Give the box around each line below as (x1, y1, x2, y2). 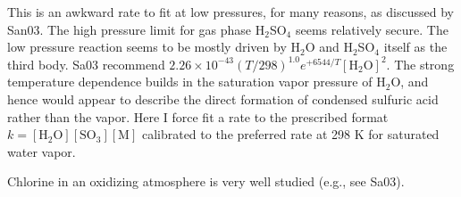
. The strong (386, 54, 455, 73)
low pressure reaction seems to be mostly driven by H (7, 37, 300, 56)
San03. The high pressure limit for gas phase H (7, 20, 265, 38)
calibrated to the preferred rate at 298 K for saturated (141, 125, 440, 144)
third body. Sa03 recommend (7, 54, 165, 73)
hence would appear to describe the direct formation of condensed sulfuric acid (7, 89, 439, 108)
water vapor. (7, 142, 76, 160)
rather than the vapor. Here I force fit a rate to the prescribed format (7, 107, 389, 126)
